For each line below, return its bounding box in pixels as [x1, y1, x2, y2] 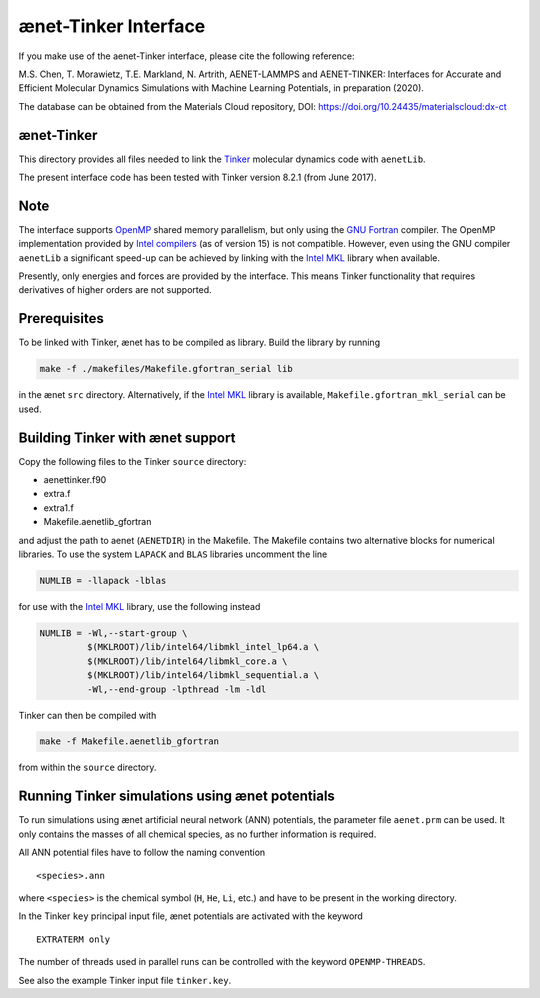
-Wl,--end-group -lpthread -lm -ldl [86, 683, 267, 695]
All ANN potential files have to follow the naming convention [18, 846, 266, 859]
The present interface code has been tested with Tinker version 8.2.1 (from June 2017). [18, 171, 377, 184]
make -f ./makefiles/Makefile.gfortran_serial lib [39, 363, 294, 375]
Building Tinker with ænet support [18, 429, 236, 446]
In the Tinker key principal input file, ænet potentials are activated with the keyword [18, 910, 364, 922]
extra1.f [43, 501, 74, 514]
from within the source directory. [18, 761, 157, 774]
